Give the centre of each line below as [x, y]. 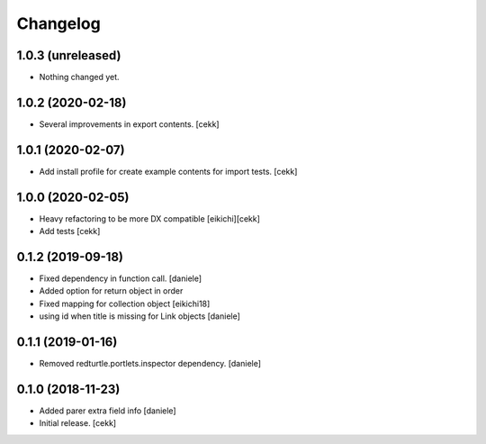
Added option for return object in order [111, 291]
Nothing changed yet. [80, 77]
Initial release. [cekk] [78, 423]
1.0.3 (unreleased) [69, 55]
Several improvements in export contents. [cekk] [129, 124]
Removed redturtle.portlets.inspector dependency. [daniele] [150, 364]
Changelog [58, 23]
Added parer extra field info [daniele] [108, 411]
